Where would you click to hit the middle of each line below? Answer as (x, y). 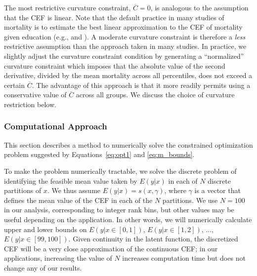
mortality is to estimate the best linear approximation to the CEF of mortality (123, 27)
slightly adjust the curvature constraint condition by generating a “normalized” (124, 56)
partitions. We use (190, 200)
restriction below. (30, 104)
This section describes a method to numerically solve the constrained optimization (128, 144)
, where (175, 190)
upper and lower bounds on (45, 229)
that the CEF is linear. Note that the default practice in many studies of (114, 17)
